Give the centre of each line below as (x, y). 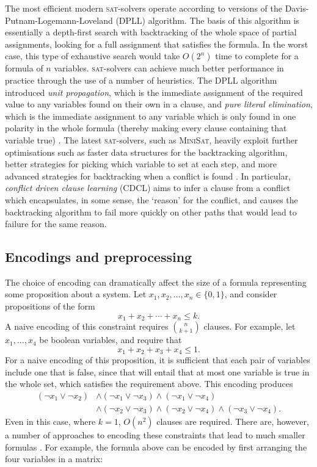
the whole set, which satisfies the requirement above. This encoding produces (149, 384)
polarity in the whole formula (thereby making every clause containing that (146, 128)
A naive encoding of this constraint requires (87, 326)
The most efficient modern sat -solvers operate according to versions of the (144, 8)
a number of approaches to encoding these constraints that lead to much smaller (155, 435)
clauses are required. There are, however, (233, 422)
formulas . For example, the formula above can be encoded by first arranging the (156, 447)
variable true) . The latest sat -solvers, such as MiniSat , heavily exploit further (151, 139)
